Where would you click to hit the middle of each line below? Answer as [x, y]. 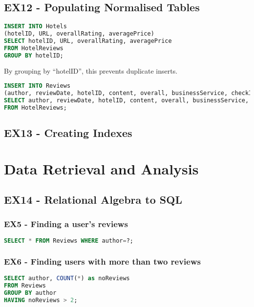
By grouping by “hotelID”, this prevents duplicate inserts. [91, 70]
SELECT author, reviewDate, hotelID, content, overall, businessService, [127, 100]
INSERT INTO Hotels [35, 27]
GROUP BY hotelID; [34, 55]
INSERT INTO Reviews [37, 86]
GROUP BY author [30, 293]
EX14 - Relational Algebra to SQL [93, 200]
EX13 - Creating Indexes [68, 133]
